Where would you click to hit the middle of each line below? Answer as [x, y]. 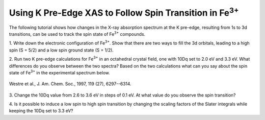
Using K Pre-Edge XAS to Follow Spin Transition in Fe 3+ [124, 12]
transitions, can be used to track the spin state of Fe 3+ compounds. [77, 34]
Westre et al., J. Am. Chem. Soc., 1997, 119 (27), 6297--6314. [70, 84]
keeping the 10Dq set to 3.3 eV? [41, 111]
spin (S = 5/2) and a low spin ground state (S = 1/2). [61, 50]
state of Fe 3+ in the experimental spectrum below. [59, 72]
